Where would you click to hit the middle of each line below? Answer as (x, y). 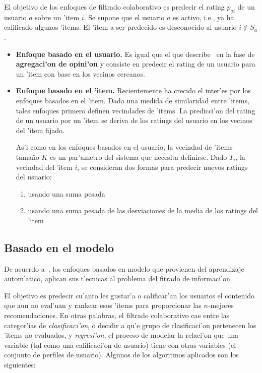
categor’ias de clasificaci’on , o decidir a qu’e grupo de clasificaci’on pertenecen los (130, 325)
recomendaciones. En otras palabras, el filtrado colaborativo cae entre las (117, 315)
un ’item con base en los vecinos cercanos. (80, 73)
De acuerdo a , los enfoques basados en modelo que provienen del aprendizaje (124, 268)
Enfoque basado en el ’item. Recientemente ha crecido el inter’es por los (133, 90)
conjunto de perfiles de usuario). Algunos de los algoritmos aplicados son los (121, 355)
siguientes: (20, 365)
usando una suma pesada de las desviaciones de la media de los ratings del (143, 210)
